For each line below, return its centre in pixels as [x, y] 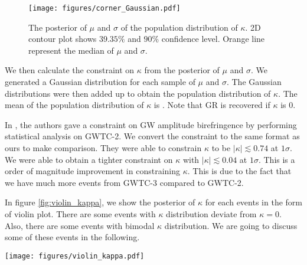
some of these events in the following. [72, 237]
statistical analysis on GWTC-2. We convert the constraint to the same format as [152, 136]
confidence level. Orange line [213, 39]
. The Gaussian [254, 82]
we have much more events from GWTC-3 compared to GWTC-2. [124, 182]
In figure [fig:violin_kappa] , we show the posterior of [100, 202]
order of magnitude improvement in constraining [92, 171]
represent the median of [71, 50]
